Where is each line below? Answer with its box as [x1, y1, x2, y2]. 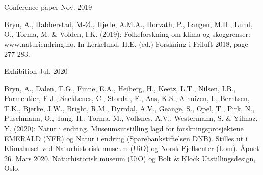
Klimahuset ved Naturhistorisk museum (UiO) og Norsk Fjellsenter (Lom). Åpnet [4, 143, 259, 154]
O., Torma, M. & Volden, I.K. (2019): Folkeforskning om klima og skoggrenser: [4, 29, 250, 39]
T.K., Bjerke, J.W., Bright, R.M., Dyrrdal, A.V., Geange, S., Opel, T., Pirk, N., [4, 103, 255, 113]
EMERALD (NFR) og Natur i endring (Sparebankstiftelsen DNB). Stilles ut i [4, 133, 248, 143]
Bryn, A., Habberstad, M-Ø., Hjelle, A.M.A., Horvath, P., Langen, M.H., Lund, [4, 18, 253, 29]
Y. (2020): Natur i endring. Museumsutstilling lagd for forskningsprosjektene [4, 122, 244, 133]
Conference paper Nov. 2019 [4, 2, 92, 12]
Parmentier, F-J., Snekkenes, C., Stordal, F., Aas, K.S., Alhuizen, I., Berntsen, [4, 93, 250, 104]
